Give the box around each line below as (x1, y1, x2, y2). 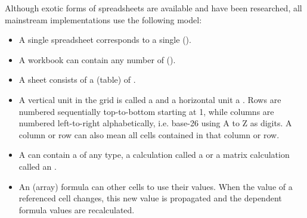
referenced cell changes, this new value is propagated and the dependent (18, 192, 282, 204)
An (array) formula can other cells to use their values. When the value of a (18, 180, 293, 192)
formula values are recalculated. (18, 203, 135, 216)
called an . (18, 160, 57, 172)
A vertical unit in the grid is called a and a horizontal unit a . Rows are (18, 93, 281, 105)
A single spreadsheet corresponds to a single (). (18, 33, 191, 46)
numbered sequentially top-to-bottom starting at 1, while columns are (18, 105, 274, 117)
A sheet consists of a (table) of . (18, 73, 136, 86)
